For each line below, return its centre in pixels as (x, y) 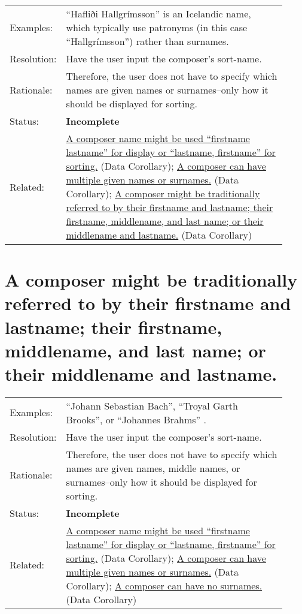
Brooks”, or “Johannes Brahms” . (136, 419)
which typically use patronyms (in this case (157, 27)
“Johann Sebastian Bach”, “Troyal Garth (152, 405)
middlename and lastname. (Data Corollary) (159, 235)
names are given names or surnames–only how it (167, 90)
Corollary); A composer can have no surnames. (164, 585)
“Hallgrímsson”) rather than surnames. (147, 41)
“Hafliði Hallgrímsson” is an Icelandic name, (158, 13)
